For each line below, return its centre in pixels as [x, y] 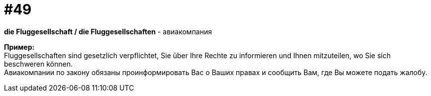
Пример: [19, 47]
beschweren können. [38, 64]
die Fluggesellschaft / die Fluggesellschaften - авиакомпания [108, 31]
